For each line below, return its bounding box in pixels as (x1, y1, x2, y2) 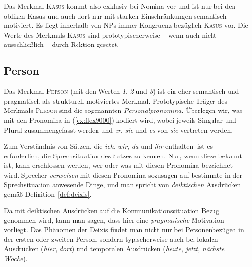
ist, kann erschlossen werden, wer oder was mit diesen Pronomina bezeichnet (4, 160, 233, 170)
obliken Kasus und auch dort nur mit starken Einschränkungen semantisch (4, 10, 227, 21)
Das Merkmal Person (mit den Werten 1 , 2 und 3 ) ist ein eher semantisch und (4, 86, 239, 96)
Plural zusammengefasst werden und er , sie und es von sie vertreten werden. (4, 124, 233, 134)
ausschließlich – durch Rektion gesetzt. (4, 39, 119, 49)
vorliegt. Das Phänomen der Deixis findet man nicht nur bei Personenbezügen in (4, 224, 244, 234)
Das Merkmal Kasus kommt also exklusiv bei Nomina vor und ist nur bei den (4, 1, 236, 11)
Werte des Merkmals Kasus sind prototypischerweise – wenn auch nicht (4, 29, 217, 40)
